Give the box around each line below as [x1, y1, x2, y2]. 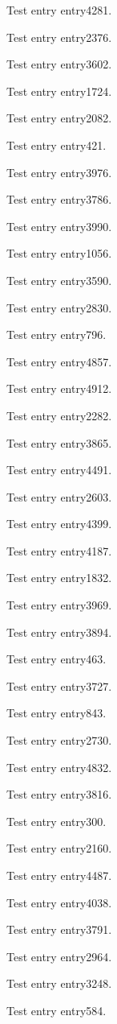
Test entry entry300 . [6, 812, 107, 829]
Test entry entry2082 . [6, 109, 112, 126]
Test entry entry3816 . [6, 786, 112, 803]
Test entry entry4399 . [6, 515, 112, 532]
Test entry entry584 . [6, 1001, 107, 1018]
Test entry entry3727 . [6, 677, 112, 694]
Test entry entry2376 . [6, 28, 112, 45]
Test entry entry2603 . [6, 488, 112, 505]
